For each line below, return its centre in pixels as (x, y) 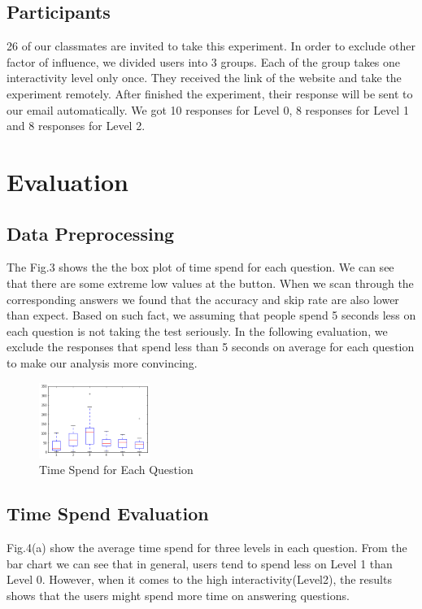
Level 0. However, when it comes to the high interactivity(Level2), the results (199, 579)
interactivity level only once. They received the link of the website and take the (204, 78)
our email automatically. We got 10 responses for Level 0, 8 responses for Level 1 (208, 109)
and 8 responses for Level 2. (76, 126)
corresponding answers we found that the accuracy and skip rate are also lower (203, 299)
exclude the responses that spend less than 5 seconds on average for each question (211, 347)
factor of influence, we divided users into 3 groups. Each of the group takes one (204, 61)
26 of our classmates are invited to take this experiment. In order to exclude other (211, 46)
